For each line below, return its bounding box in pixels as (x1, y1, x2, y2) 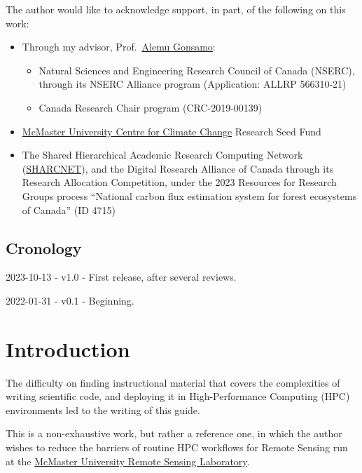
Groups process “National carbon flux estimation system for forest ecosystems (22, 188, 357, 203)
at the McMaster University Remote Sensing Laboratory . (6, 453, 250, 468)
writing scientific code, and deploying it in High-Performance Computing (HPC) (6, 389, 350, 404)
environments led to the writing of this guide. (6, 402, 200, 417)
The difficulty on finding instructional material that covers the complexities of (6, 375, 340, 389)
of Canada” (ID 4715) (22, 202, 116, 217)
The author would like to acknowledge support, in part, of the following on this (6, 2, 346, 16)
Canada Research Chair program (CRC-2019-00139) (39, 100, 263, 114)
